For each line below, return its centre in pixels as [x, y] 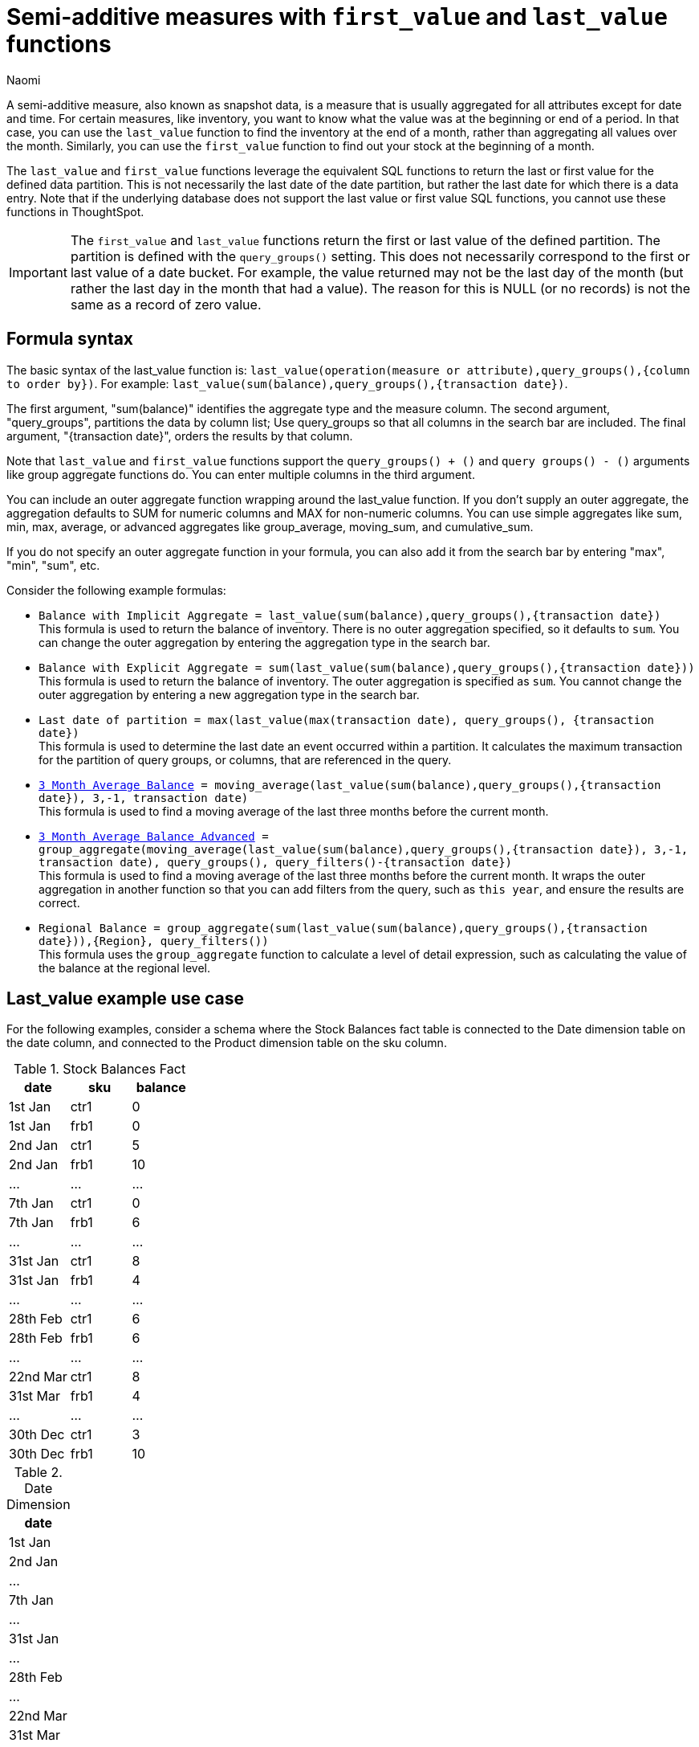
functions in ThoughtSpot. [75, 211]
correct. [59, 902]
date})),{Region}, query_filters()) [154, 941]
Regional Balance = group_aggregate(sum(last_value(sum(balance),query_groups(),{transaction [343, 928]
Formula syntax [70, 339]
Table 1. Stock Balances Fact [100, 1069]
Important [38, 272]
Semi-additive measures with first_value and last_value [337, 17]
